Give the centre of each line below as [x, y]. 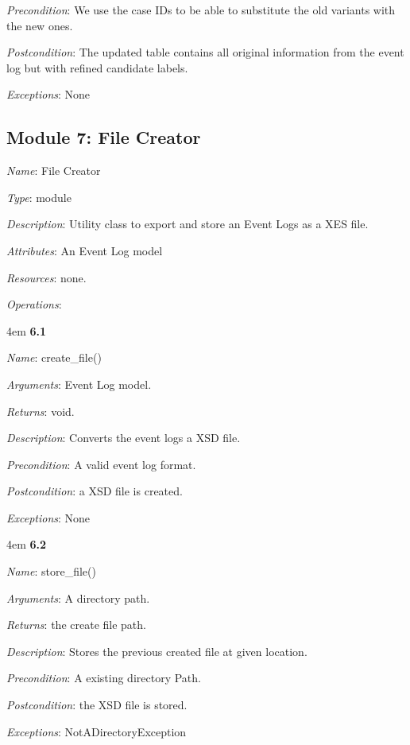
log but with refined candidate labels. [97, 67]
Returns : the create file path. [76, 625]
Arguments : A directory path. [78, 598]
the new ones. [40, 25]
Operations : [34, 304]
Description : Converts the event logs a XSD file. [124, 438]
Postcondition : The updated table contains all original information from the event [205, 52]
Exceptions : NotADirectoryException [97, 731]
